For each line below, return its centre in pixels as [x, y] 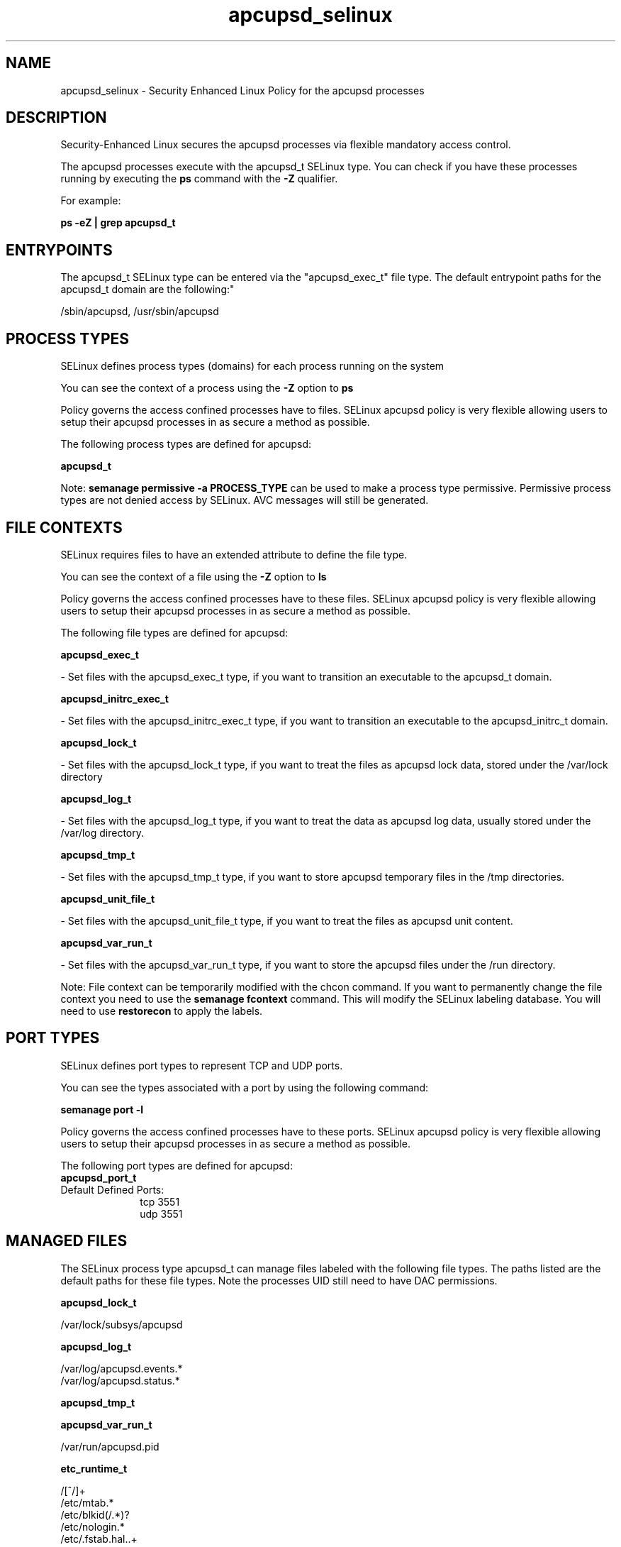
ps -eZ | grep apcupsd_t [118, 223]
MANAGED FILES [67, 1241]
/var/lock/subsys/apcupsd [122, 1324]
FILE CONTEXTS [64, 527]
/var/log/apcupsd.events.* [122, 1368]
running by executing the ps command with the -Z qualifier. [199, 179]
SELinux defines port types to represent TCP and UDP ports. [202, 1065]
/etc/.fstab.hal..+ [99, 1538]
